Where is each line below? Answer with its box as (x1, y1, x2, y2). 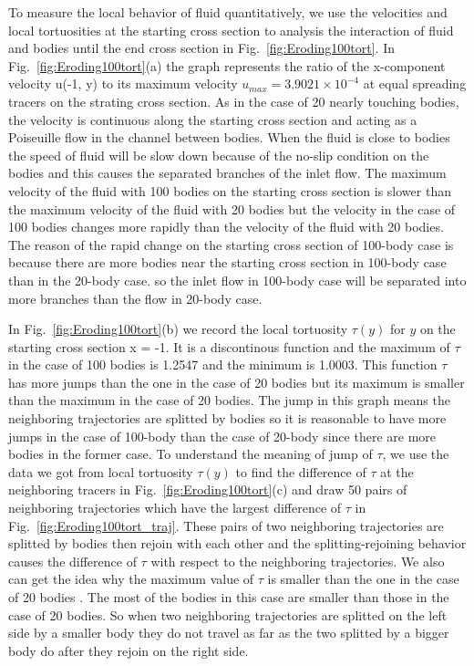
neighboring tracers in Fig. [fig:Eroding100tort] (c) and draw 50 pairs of (8, 480, 407, 499)
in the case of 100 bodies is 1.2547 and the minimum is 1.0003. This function (8, 355, 438, 374)
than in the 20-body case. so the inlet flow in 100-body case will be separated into (8, 270, 467, 289)
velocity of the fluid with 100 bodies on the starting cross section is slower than (8, 181, 451, 200)
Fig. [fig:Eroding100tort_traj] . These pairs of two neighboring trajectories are (8, 515, 444, 535)
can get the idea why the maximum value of (8, 569, 254, 588)
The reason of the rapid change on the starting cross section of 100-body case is (8, 234, 454, 254)
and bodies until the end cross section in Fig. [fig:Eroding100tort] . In (8, 38, 396, 57)
